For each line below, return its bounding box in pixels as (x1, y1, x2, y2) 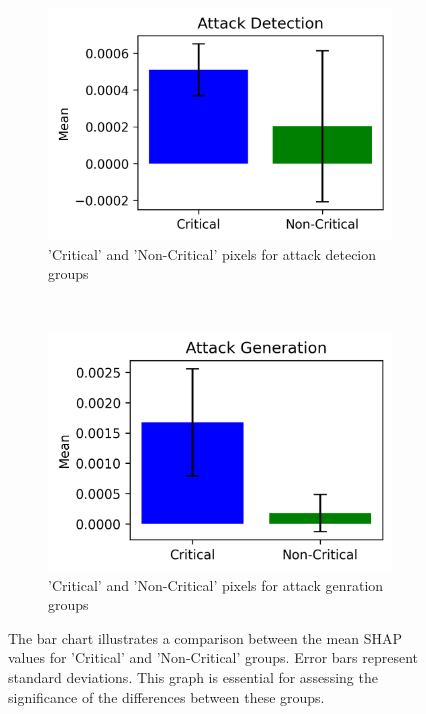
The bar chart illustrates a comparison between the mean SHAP (8, 627, 403, 648)
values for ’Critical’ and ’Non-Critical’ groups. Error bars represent (8, 647, 419, 668)
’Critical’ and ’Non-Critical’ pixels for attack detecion (48, 243, 377, 264)
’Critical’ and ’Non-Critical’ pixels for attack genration (48, 574, 384, 595)
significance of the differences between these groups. (8, 686, 325, 707)
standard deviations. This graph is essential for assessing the (8, 666, 378, 687)
